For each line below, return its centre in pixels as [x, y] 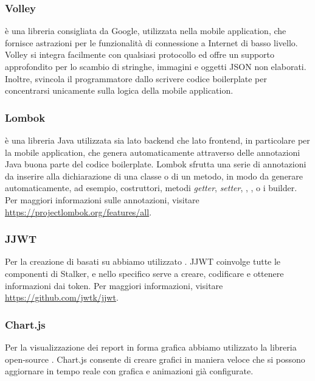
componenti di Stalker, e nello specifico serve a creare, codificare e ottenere [144, 273]
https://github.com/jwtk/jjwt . [62, 297]
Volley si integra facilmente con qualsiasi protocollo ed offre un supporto [140, 54]
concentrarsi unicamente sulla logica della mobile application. [119, 90]
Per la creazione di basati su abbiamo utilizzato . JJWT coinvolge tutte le [143, 261]
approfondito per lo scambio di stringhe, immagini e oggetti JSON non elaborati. [156, 66]
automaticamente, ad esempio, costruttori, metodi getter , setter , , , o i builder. [151, 188]
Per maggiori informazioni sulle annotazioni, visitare [102, 199]
